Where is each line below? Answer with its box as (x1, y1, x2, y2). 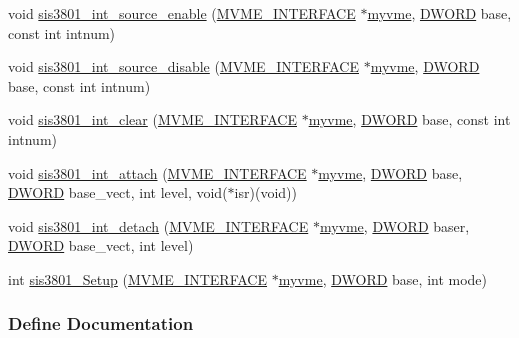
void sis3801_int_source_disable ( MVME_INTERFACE (8, 56, 359, 77)
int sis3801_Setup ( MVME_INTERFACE (8, 268, 268, 289)
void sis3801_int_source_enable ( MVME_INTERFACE (8, 3, 356, 23)
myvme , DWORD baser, (319, 215, 470, 236)
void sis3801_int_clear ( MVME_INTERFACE (8, 109, 297, 130)
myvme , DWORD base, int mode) (278, 268, 488, 289)
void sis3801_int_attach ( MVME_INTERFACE (8, 162, 307, 183)
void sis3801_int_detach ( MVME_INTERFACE (8, 215, 309, 236)
